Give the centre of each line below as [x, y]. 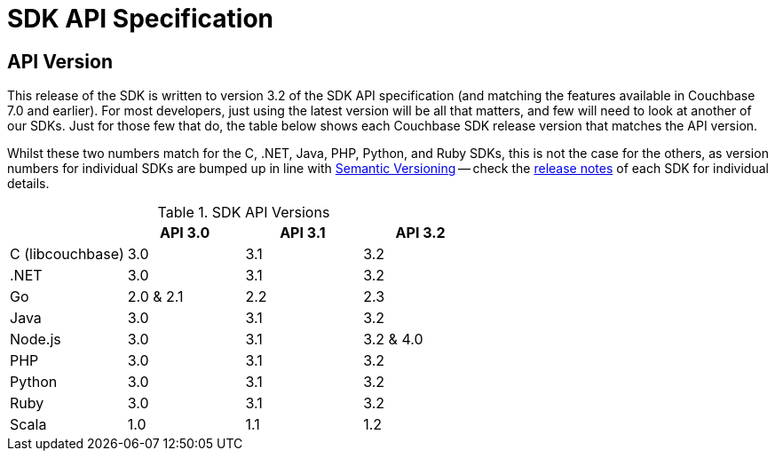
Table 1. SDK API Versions [244, 213]
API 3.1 [303, 233]
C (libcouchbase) [67, 254]
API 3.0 [185, 233]
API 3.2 [420, 233]
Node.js [36, 340]
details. [28, 184]
